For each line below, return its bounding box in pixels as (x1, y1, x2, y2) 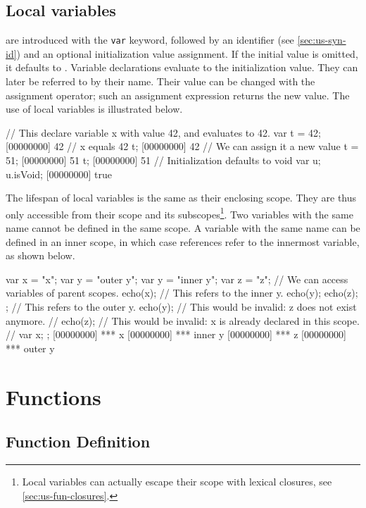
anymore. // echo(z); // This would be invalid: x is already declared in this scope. (6, 313, 360, 328)
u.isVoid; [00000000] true (6, 166, 113, 181)
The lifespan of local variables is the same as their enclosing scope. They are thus (6, 190, 357, 205)
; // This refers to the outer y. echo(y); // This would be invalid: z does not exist (6, 299, 357, 314)
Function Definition (6, 430, 151, 452)
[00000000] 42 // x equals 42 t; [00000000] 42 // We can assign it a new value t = (6, 139, 359, 154)
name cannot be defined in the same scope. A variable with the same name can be (6, 221, 360, 235)
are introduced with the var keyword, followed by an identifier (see (6, 32, 294, 47)
